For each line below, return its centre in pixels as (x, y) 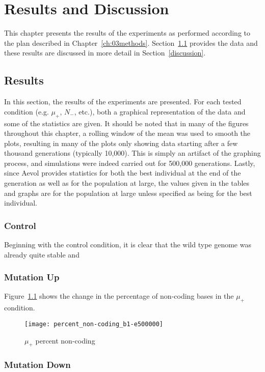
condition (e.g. (26, 111)
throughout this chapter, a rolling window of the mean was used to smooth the (127, 133)
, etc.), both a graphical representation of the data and (160, 111)
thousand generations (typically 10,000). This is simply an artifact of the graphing (132, 153)
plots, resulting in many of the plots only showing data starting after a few (121, 143)
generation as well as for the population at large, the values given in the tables (127, 183)
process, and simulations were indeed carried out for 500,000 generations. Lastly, (130, 163)
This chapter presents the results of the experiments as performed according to (127, 33)
